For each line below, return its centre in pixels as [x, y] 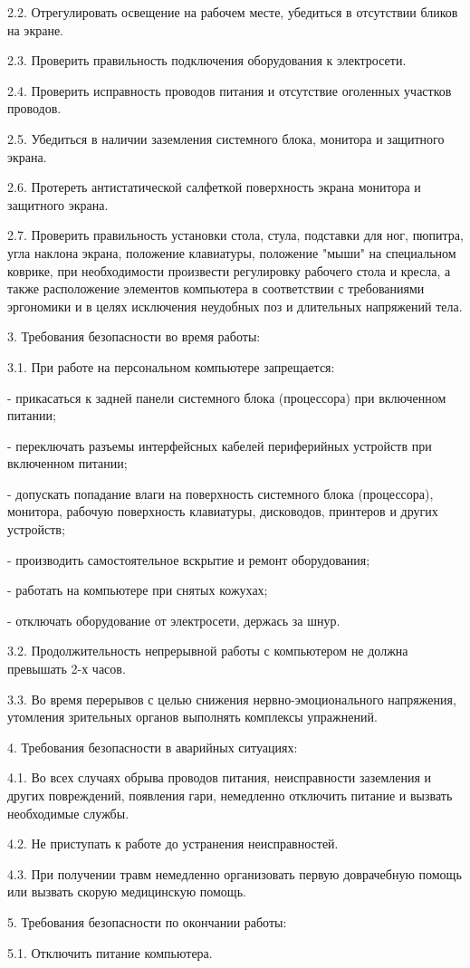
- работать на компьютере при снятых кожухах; [138, 590]
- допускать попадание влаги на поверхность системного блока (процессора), [221, 493]
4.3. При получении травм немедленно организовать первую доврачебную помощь [235, 873]
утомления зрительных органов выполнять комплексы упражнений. [192, 717]
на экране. [35, 29]
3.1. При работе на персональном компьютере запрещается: [171, 366]
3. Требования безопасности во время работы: [134, 336]
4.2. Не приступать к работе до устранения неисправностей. [173, 843]
